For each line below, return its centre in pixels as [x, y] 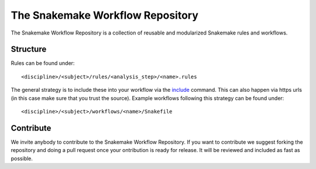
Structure [29, 49]
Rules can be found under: [43, 63]
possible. [22, 158]
